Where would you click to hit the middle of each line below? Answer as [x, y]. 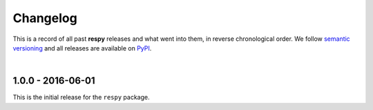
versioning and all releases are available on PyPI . [82, 48]
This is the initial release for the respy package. [81, 98]
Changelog [45, 18]
